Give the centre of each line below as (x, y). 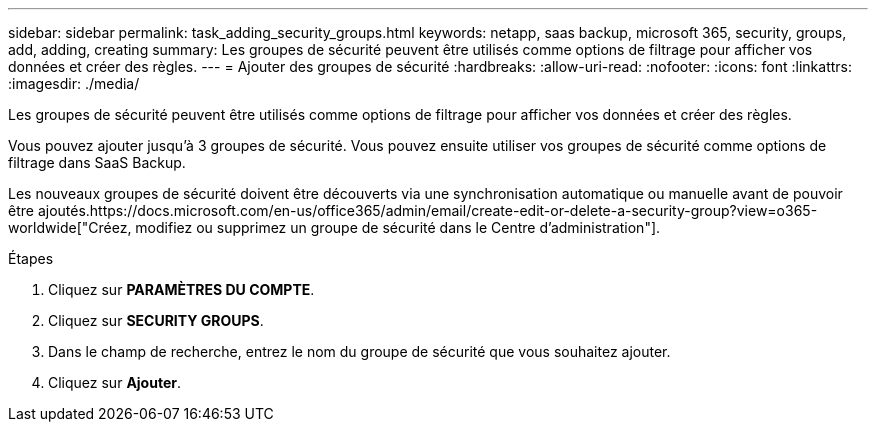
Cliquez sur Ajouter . (115, 382)
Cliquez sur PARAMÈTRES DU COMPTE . (181, 289)
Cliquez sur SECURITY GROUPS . (156, 320)
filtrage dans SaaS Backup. (97, 162)
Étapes (31, 258)
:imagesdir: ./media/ (74, 83)
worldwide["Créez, (70, 227)
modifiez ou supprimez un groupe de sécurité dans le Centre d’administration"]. (398, 227)
